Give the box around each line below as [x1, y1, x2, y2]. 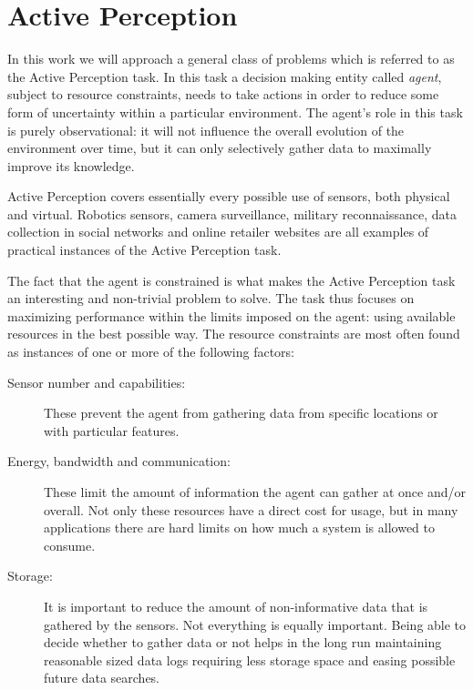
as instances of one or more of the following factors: [7, 342, 295, 361]
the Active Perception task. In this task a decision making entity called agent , [7, 66, 442, 86]
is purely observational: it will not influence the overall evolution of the [7, 120, 405, 139]
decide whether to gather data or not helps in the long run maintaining [44, 633, 442, 652]
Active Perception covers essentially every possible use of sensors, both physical [7, 187, 450, 206]
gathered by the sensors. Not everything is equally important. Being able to [44, 614, 467, 634]
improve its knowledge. [7, 156, 135, 175]
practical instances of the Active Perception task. [7, 240, 282, 259]
